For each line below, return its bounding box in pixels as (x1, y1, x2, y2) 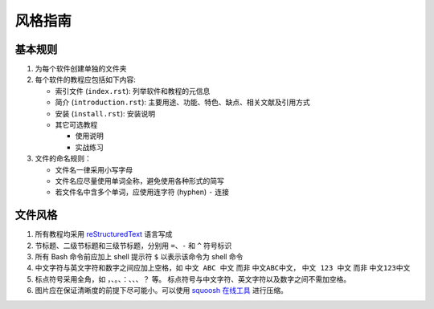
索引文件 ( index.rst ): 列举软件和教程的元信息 (55, 86, 211, 96)
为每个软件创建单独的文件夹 (35, 64, 127, 74)
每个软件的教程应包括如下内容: (35, 75, 137, 84)
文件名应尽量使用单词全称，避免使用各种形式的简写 (55, 176, 224, 185)
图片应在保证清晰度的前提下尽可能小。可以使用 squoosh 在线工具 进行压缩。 (35, 286, 289, 295)
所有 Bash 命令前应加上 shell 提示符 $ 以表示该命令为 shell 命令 (35, 252, 244, 262)
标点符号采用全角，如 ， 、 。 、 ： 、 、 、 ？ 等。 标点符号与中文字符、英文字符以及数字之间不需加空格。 (35, 274, 351, 284)
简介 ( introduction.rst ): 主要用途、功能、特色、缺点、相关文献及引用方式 (55, 97, 310, 108)
